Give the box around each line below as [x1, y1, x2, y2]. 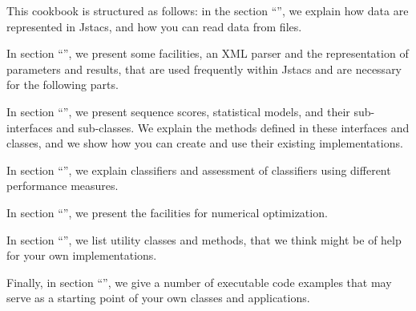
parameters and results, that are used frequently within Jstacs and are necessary [6, 60, 402, 77]
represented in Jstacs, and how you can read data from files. [6, 18, 302, 34]
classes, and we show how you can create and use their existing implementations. [6, 135, 403, 151]
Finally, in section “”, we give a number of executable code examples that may [6, 273, 392, 290]
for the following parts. [6, 76, 119, 93]
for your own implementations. [6, 247, 157, 264]
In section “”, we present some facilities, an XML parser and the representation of [6, 45, 409, 62]
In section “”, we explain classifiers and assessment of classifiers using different [6, 161, 391, 178]
